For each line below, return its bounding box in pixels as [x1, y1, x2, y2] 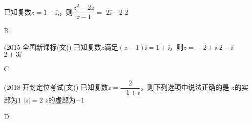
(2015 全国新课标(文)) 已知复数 [4, 41, 102, 52]
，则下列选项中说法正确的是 [140, 82, 230, 92]
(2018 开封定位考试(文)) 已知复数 [4, 82, 108, 92]
